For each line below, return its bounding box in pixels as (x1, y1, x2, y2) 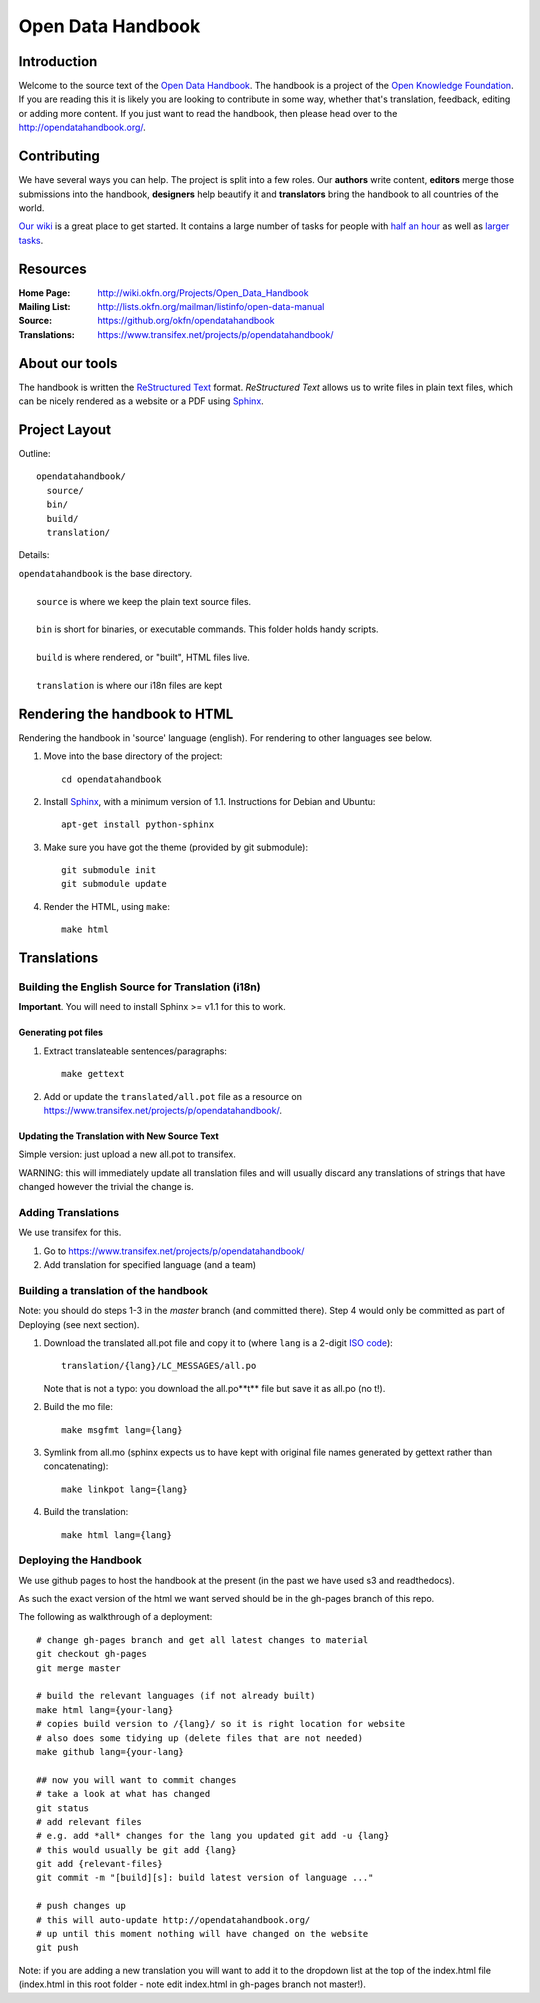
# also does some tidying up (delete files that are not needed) (36, 1732, 364, 1744)
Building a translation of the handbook (18, 1283, 209, 1297)
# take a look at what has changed (36, 1788, 211, 1800)
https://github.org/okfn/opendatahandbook (97, 315, 275, 327)
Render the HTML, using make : (43, 900, 170, 912)
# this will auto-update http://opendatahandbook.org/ (36, 1914, 311, 1925)
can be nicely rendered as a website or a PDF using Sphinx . (18, 395, 264, 407)
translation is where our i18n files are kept (36, 679, 223, 691)
